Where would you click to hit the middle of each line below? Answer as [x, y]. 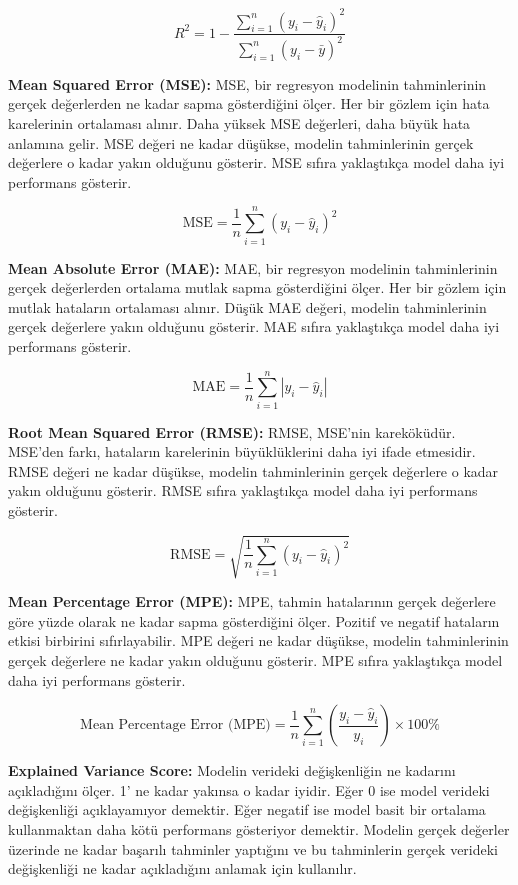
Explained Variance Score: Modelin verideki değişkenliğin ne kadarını [232, 770]
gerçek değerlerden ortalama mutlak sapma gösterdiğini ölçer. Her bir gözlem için [257, 287]
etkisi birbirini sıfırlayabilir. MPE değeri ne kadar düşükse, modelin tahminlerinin [258, 640]
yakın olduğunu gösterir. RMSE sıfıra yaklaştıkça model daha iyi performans [243, 490]
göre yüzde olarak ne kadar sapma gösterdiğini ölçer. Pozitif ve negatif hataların [254, 620]
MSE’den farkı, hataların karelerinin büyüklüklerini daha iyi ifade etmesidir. [242, 451]
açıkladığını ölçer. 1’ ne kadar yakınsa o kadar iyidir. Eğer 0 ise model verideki [249, 789]
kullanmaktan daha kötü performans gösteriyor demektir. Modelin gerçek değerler [259, 828]
